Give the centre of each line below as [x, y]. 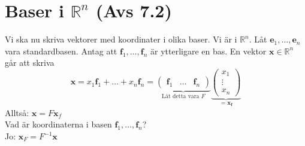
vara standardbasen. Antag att [61, 51]
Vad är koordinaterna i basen [58, 124]
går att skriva [30, 63]
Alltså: [17, 112]
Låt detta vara [180, 97]
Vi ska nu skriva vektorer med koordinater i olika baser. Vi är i [121, 39]
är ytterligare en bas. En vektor [209, 51]
